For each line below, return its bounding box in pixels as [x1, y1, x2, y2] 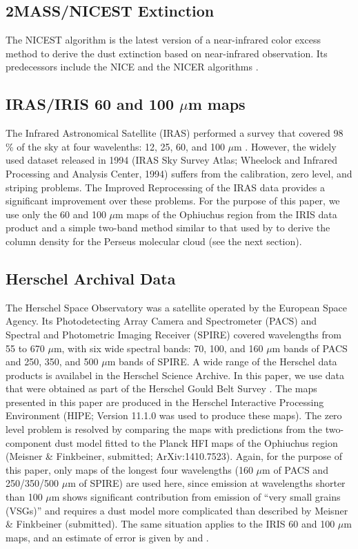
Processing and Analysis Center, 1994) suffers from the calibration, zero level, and [6, 166, 352, 180]
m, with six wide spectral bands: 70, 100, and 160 [53, 340, 263, 355]
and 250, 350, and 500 [6, 354, 99, 369]
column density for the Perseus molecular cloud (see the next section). [6, 233, 302, 248]
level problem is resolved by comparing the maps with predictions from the [6, 422, 322, 436]
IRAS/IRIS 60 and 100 [6, 93, 174, 115]
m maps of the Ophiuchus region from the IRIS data [115, 206, 337, 221]
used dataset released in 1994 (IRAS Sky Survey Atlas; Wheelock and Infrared [6, 153, 337, 167]
